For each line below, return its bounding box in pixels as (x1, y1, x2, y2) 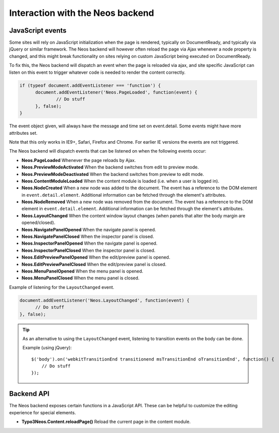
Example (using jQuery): (22, 345, 72, 351)
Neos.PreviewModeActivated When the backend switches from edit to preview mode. (21, 164, 199, 170)
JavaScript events (9, 26, 67, 35)
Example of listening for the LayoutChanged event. (9, 284, 114, 290)
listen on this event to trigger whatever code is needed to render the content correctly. (9, 69, 186, 75)
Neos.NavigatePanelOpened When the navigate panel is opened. (21, 226, 156, 232)
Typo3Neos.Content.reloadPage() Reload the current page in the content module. (21, 419, 191, 425)
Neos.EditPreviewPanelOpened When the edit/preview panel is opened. (21, 254, 170, 260)
